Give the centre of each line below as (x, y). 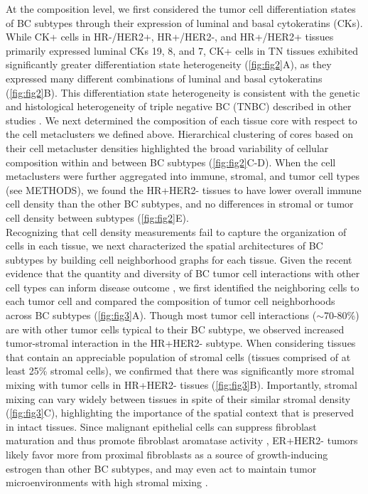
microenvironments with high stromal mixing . (107, 482)
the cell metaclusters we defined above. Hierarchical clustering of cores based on (179, 134)
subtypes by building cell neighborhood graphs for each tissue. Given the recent (179, 259)
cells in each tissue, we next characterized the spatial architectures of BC (164, 246)
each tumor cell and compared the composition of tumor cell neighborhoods (171, 301)
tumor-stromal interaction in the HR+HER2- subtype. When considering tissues (181, 343)
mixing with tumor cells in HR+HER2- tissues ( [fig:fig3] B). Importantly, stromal (182, 385)
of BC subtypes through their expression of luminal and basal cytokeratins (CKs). (184, 22)
